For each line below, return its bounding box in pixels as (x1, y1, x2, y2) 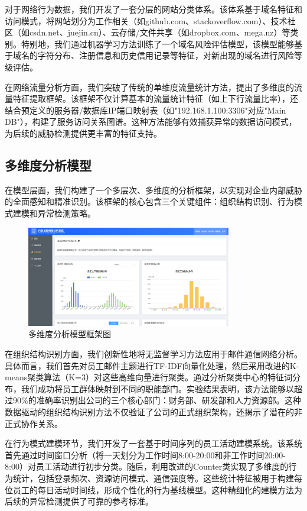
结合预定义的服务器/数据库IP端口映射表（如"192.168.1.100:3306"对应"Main (5, 104, 286, 116)
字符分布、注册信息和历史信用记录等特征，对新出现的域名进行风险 (37, 49, 294, 62)
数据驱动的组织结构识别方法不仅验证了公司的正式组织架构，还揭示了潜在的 (5, 405, 294, 418)
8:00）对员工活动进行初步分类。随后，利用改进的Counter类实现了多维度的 (5, 460, 289, 473)
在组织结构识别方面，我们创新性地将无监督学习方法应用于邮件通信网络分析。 (5, 347, 302, 360)
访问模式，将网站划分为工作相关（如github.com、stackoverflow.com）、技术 (5, 14, 288, 27)
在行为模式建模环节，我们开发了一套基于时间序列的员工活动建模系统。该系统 (5, 437, 302, 449)
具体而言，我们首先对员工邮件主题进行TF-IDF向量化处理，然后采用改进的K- (5, 359, 299, 371)
